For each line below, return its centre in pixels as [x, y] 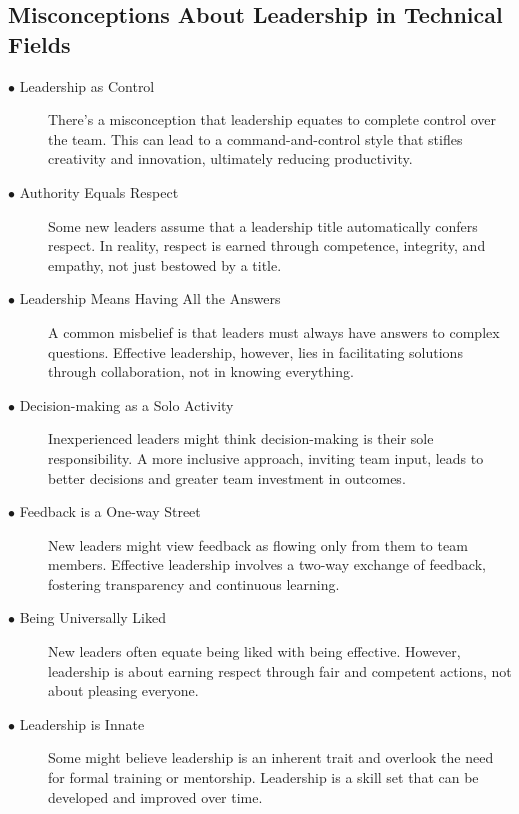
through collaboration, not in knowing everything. [201, 371]
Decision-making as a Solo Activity [126, 404]
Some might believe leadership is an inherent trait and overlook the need [271, 757]
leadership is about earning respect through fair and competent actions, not [280, 670]
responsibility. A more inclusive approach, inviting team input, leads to [266, 457]
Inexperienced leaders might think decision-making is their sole [241, 438]
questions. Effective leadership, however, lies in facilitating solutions [255, 351]
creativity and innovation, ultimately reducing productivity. [230, 158]
